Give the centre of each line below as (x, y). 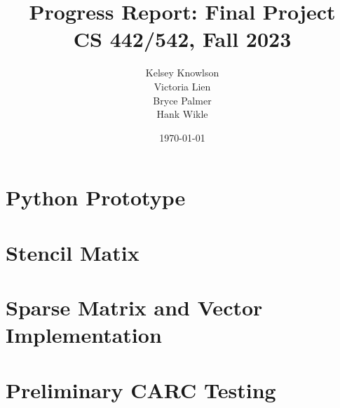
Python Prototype (96, 197)
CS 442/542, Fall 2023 (182, 39)
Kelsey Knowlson (182, 73)
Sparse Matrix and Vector (134, 307)
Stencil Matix (73, 252)
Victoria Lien (182, 86)
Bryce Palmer (182, 100)
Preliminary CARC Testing (141, 389)
